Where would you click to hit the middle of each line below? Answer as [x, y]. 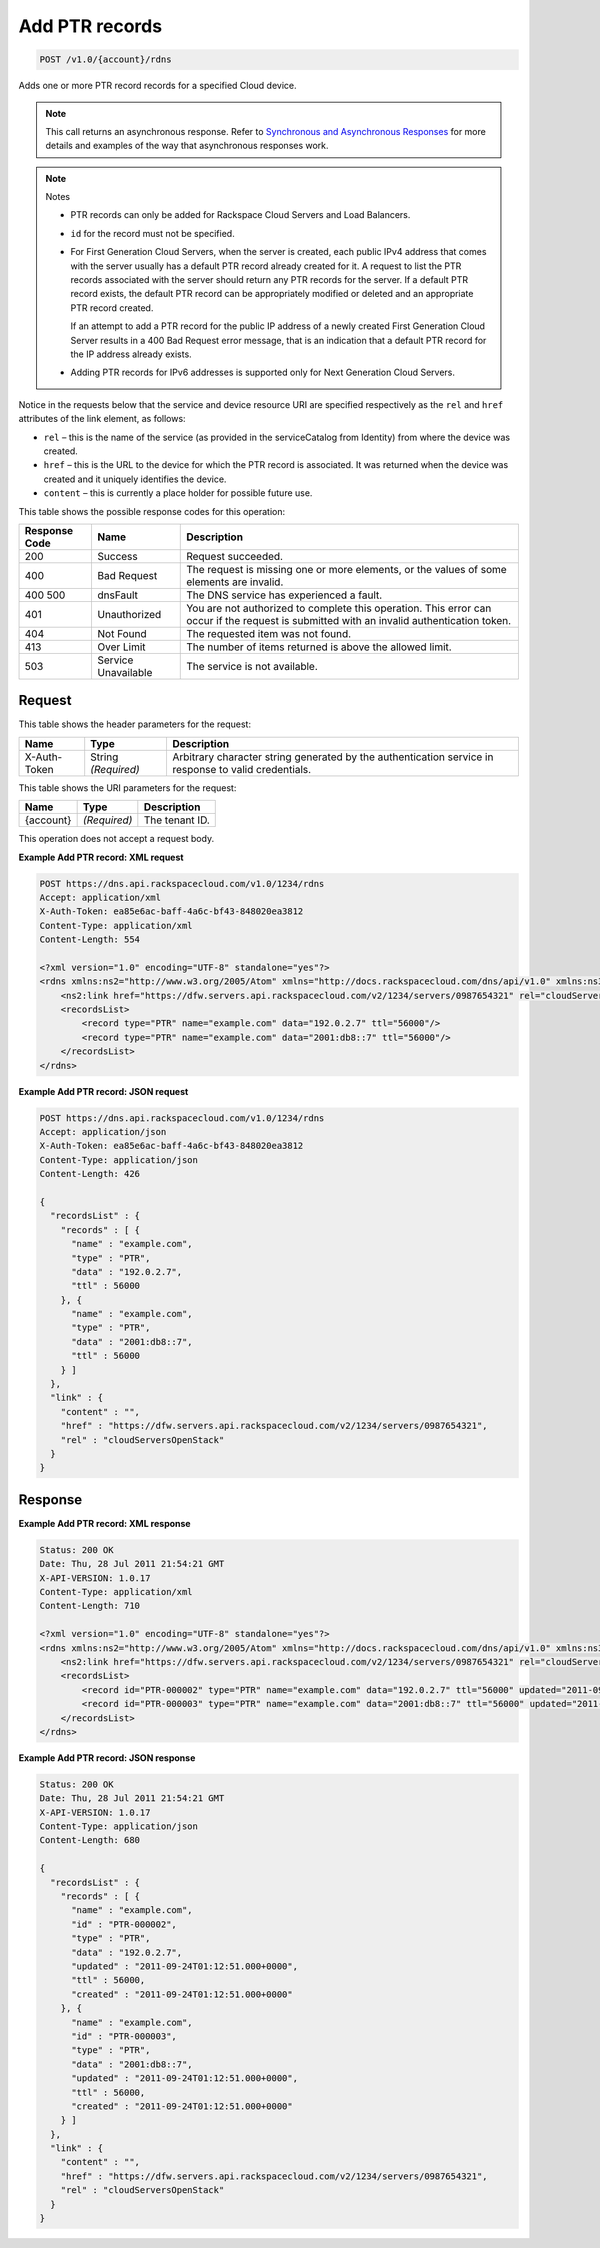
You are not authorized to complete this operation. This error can [339, 608]
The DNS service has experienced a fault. [284, 595]
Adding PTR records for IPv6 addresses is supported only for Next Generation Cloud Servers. [262, 372]
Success [118, 556]
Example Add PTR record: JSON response [107, 1757]
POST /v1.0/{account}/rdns [105, 59]
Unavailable [125, 672]
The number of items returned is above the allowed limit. [319, 647]
